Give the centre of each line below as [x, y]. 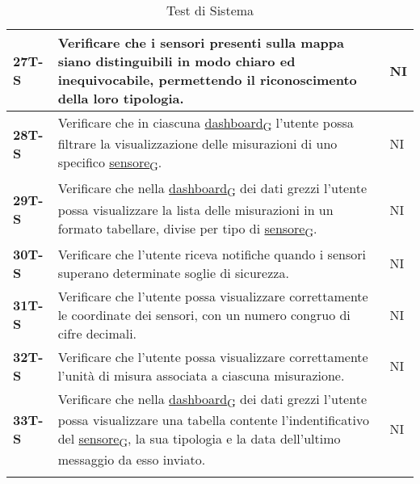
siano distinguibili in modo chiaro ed [176, 61]
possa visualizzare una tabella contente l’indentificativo [213, 419]
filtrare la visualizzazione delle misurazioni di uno [197, 144]
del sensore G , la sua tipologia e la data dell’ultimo [199, 440]
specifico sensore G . [110, 164]
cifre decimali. [97, 333]
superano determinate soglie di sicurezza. [173, 272]
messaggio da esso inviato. [132, 460]
